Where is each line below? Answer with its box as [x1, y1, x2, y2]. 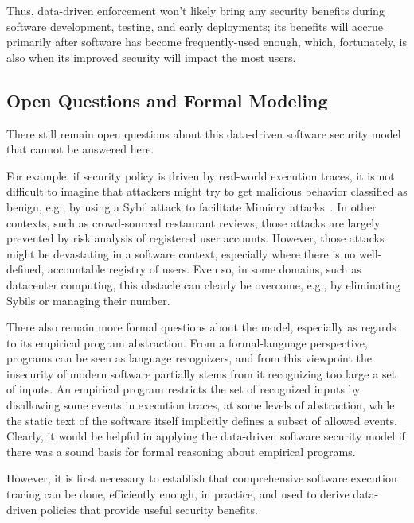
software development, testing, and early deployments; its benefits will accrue [6, 17, 383, 34]
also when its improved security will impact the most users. [6, 48, 296, 65]
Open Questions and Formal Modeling [6, 87, 328, 112]
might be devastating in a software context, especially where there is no [6, 245, 356, 261]
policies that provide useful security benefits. [40, 501, 258, 517]
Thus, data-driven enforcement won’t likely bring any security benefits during [6, 2, 385, 18]
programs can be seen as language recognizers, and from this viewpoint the [6, 350, 373, 366]
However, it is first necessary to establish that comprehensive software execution [6, 470, 397, 486]
